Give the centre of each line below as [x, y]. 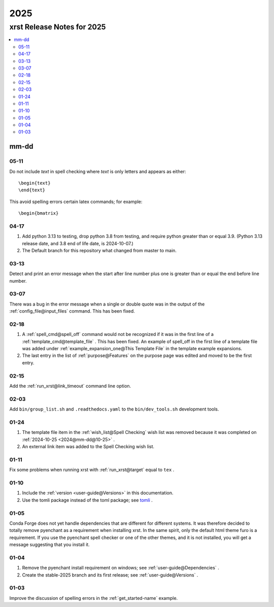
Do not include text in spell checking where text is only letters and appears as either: [98, 171]
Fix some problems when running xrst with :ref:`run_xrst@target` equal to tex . [92, 470]
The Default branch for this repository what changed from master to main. [99, 251]
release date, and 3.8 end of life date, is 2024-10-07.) [78, 243]
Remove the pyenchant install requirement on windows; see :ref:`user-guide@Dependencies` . [121, 568]
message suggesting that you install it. [49, 545]
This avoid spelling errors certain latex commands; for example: [76, 201]
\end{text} [32, 190]
